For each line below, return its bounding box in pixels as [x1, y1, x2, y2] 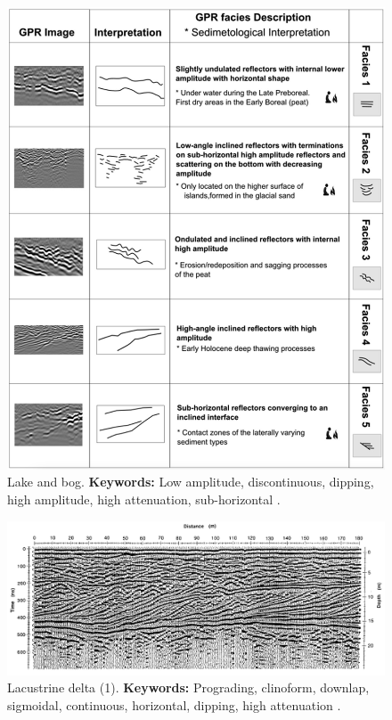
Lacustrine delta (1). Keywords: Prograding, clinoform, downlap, [7, 678, 370, 697]
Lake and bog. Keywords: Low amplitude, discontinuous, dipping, [7, 472, 374, 491]
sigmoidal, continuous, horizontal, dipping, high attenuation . [7, 695, 341, 714]
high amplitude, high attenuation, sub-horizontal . [7, 489, 281, 508]
